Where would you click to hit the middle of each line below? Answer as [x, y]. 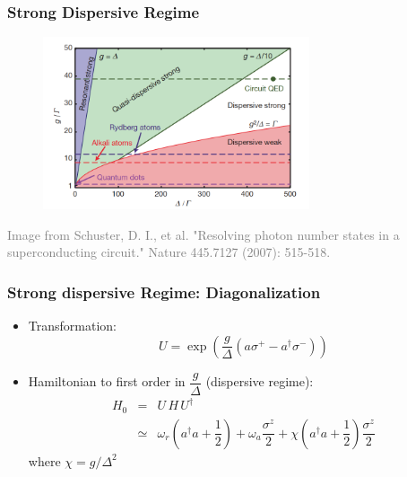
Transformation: [72, 326]
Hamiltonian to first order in [107, 381]
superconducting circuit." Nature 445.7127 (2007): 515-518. [169, 252]
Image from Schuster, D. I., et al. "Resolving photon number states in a [203, 234]
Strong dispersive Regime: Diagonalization [164, 291]
